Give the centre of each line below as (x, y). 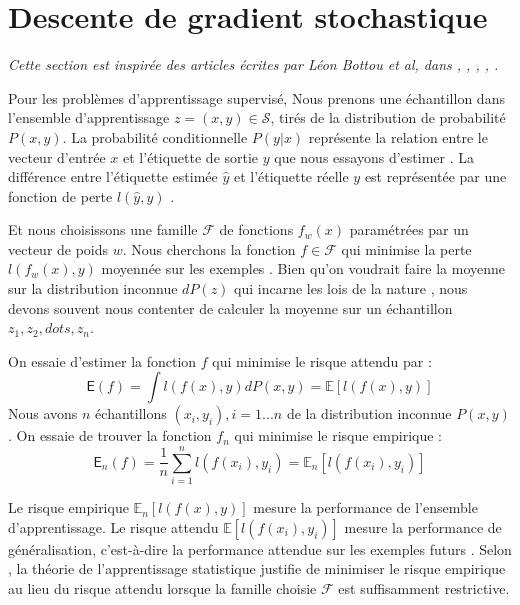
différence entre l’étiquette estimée (113, 176)
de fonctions (256, 229)
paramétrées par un (409, 229)
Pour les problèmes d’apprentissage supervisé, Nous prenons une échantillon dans (256, 97)
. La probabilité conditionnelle (155, 136)
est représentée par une (435, 176)
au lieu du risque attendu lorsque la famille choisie (162, 587)
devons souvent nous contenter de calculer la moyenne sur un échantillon (230, 307)
